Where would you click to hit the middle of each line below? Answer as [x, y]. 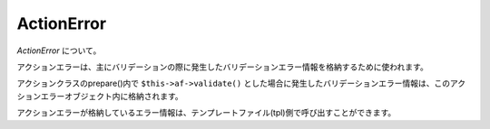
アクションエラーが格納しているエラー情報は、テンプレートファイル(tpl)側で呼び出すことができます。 [206, 113]
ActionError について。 [59, 51]
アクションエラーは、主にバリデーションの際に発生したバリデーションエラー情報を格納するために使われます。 [222, 67]
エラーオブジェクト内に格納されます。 [112, 96]
